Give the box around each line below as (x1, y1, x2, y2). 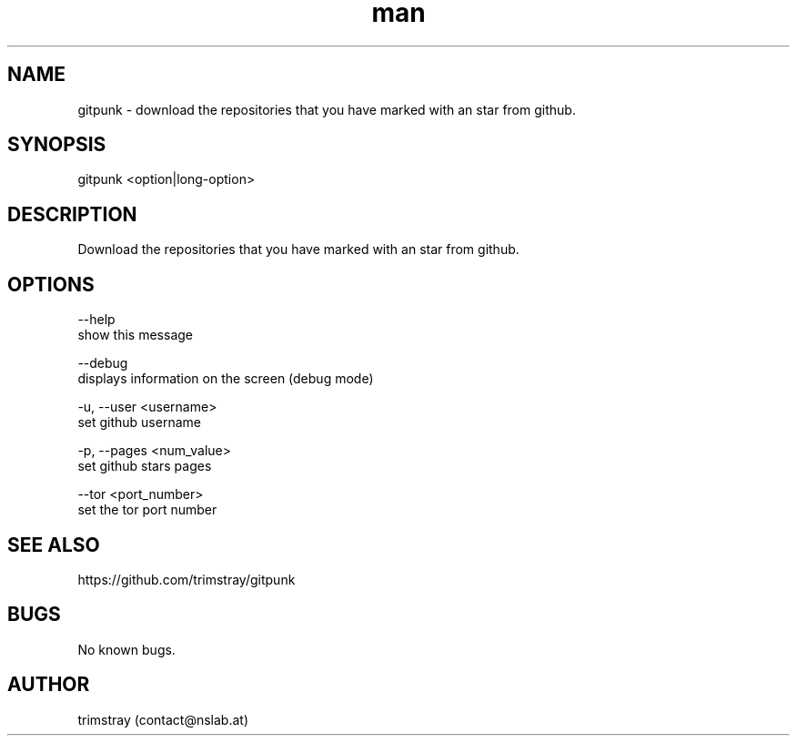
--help (77, 311, 116, 328)
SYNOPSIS (7, 133, 106, 157)
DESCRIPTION (7, 202, 137, 226)
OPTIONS (7, 272, 95, 296)
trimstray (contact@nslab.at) (77, 711, 249, 728)
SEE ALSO (7, 533, 100, 556)
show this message (77, 327, 193, 343)
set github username (77, 414, 201, 431)
